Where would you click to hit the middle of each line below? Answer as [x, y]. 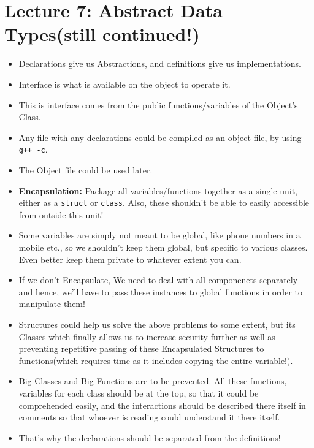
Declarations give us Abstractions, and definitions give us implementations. [160, 63]
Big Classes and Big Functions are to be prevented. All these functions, [153, 381]
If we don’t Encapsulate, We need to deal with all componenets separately [158, 280]
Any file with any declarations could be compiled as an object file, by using [160, 137]
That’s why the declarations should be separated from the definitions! [150, 437]
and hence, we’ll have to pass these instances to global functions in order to [160, 291]
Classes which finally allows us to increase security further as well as [147, 336]
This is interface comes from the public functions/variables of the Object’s [158, 104]
